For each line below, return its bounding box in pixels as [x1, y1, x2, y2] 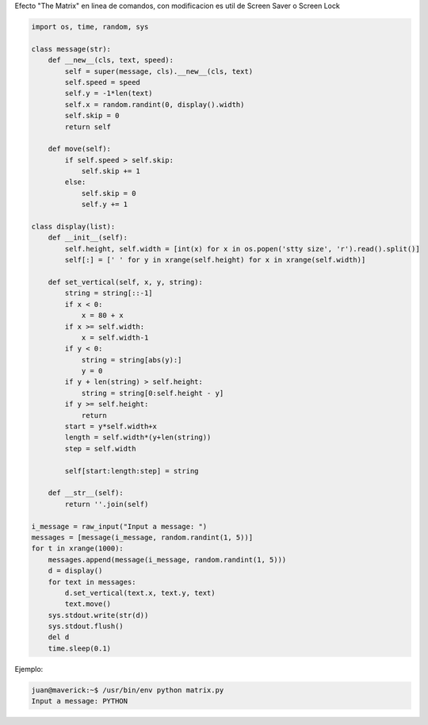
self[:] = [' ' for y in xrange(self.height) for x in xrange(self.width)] [64, 255, 366, 265]
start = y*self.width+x [64, 422, 158, 432]
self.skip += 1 [81, 167, 140, 176]
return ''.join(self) [64, 500, 149, 508]
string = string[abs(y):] [81, 355, 182, 364]
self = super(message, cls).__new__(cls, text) [64, 67, 254, 75]
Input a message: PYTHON [31, 696, 128, 706]
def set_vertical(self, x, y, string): [48, 278, 204, 286]
